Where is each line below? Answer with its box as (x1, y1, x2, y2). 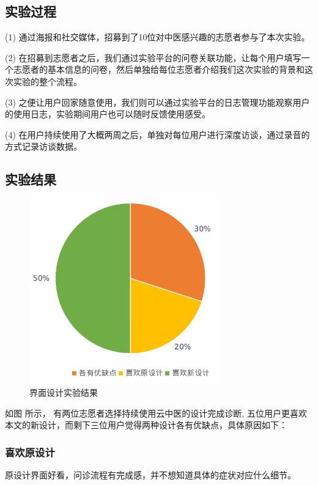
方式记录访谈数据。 (5, 140, 82, 153)
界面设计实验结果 (29, 386, 98, 399)
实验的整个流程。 (13, 75, 82, 87)
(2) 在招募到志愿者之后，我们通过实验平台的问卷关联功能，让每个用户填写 (5, 51, 301, 64)
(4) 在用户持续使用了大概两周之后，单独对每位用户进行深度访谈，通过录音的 (5, 128, 310, 140)
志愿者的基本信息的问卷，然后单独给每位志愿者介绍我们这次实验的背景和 (13, 63, 305, 76)
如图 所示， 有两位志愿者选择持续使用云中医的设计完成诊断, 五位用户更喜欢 (5, 406, 307, 419)
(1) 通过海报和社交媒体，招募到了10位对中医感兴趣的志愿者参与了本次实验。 (5, 31, 310, 43)
